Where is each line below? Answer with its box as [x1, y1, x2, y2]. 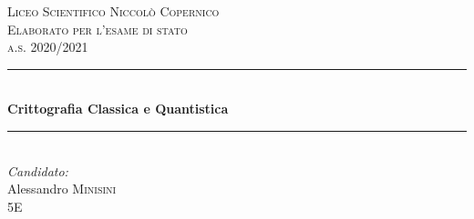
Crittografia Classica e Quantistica [7, 99, 229, 118]
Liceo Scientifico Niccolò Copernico [7, 2, 220, 20]
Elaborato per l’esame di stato [7, 19, 188, 38]
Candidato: [7, 161, 68, 180]
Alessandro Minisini [7, 179, 117, 198]
